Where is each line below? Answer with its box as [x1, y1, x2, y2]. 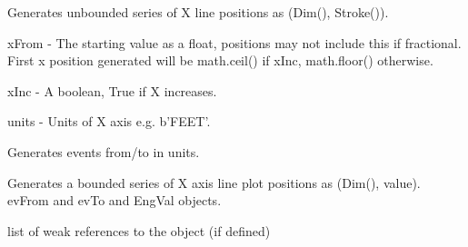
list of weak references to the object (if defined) [7, 221, 271, 240]
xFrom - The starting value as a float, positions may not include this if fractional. [7, 33, 462, 52]
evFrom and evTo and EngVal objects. [7, 191, 222, 210]
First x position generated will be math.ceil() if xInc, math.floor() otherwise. [7, 51, 433, 70]
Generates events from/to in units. [7, 142, 200, 161]
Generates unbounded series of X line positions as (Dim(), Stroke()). [7, 3, 389, 21]
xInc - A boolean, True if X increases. [7, 81, 217, 100]
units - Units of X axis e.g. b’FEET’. [7, 112, 211, 131]
